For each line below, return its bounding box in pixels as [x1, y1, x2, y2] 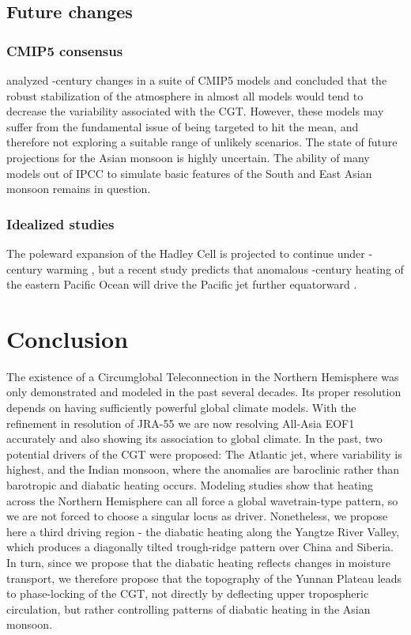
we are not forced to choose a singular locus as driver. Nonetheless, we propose [6, 508, 388, 524]
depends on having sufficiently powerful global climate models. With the [6, 399, 356, 416]
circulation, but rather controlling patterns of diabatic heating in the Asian [6, 600, 371, 617]
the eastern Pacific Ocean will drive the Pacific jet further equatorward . [6, 276, 357, 293]
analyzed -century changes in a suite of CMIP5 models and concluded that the [6, 72, 387, 88]
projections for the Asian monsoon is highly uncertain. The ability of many [6, 149, 370, 165]
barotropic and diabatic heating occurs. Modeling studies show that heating [6, 477, 374, 493]
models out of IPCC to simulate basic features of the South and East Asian [6, 164, 372, 181]
